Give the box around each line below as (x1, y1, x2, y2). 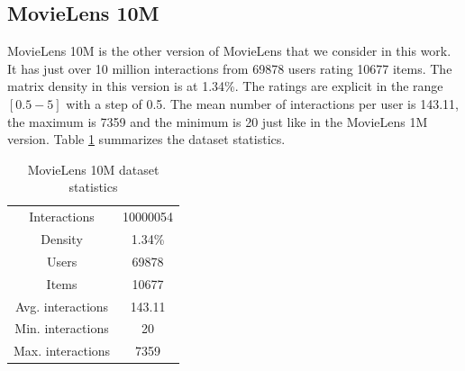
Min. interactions (14, 319, 109, 338)
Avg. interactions (14, 296, 109, 315)
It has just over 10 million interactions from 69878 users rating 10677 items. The (7, 59, 452, 77)
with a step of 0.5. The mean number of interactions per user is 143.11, (66, 94, 459, 113)
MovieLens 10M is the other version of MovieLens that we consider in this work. (7, 41, 451, 60)
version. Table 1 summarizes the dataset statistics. (7, 130, 286, 149)
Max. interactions (14, 341, 111, 360)
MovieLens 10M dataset (27, 159, 160, 178)
